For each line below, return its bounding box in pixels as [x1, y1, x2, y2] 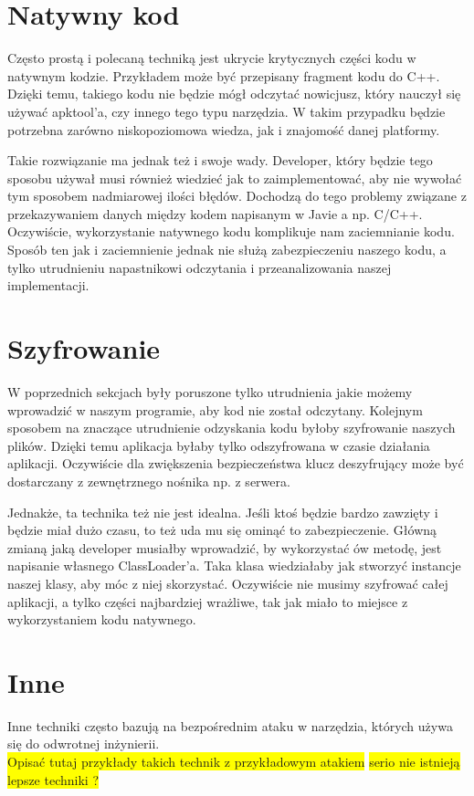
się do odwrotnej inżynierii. [7, 734, 160, 753]
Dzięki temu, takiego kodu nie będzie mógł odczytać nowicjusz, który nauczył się [7, 84, 461, 103]
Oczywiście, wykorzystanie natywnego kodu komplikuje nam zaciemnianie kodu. [7, 222, 455, 241]
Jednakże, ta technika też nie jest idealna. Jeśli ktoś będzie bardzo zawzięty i [7, 502, 438, 521]
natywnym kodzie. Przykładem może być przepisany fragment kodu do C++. [7, 66, 440, 85]
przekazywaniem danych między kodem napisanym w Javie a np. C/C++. [7, 204, 423, 223]
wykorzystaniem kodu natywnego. [7, 610, 196, 629]
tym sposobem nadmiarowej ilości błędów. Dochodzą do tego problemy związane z [7, 186, 467, 205]
